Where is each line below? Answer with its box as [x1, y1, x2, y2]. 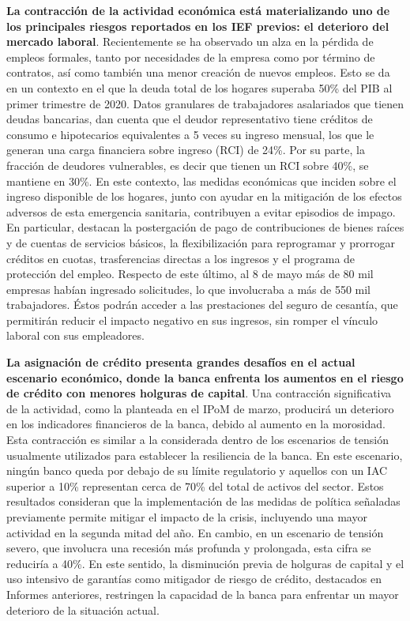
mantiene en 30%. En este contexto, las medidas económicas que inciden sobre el [6, 172, 397, 189]
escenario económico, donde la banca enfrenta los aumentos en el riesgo [6, 369, 404, 386]
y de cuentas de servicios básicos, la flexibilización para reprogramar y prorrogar [6, 234, 395, 250]
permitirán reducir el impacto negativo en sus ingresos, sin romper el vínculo [6, 311, 378, 328]
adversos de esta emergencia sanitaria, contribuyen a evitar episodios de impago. [6, 203, 396, 220]
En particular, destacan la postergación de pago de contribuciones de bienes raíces [6, 219, 404, 235]
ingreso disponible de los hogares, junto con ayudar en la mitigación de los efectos [6, 188, 402, 205]
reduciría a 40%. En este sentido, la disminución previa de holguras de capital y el [6, 555, 404, 571]
